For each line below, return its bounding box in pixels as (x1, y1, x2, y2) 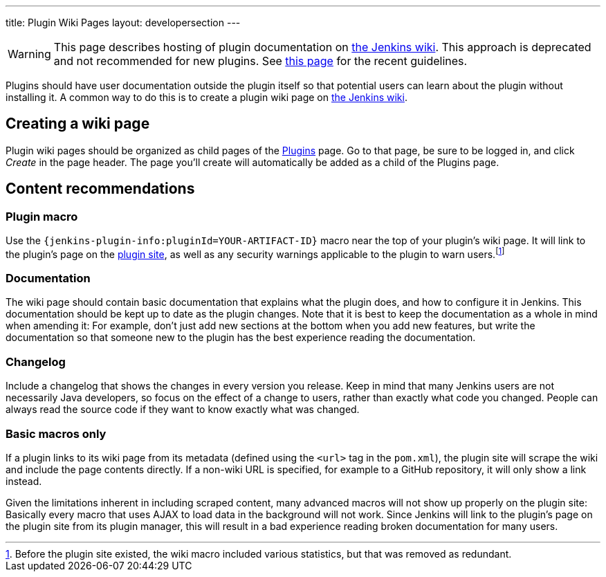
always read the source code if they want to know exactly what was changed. (6, 403, 360, 416)
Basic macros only (6, 426, 107, 441)
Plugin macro (6, 209, 78, 223)
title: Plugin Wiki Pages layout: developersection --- (6, 17, 241, 28)
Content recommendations (6, 180, 195, 198)
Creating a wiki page (6, 115, 150, 133)
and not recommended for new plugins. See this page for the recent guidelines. (53, 54, 468, 68)
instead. (6, 475, 42, 487)
